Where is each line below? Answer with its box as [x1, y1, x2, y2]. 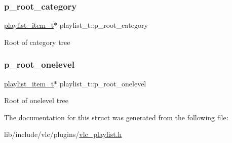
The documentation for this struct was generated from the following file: [4, 112, 228, 122]
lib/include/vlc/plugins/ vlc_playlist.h [4, 129, 122, 139]
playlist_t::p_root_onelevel [59, 78, 146, 88]
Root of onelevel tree [4, 95, 68, 106]
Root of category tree [4, 36, 70, 47]
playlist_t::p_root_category [59, 20, 148, 30]
